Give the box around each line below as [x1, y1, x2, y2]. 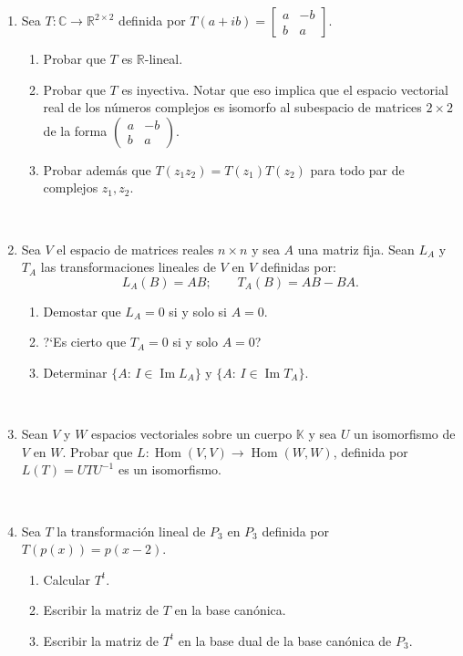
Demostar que [43, 301, 121, 320]
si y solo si [169, 301, 227, 320]
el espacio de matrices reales [57, 239, 214, 258]
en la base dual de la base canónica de [178, 630, 392, 650]
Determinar [43, 362, 108, 381]
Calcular [43, 569, 90, 588]
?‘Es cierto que [43, 332, 127, 351]
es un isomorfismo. [118, 460, 221, 479]
